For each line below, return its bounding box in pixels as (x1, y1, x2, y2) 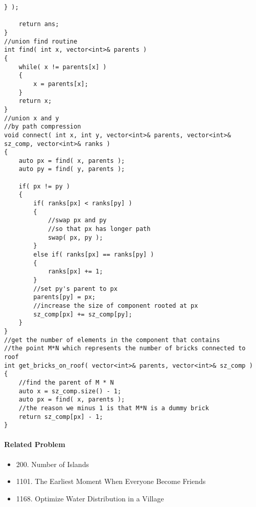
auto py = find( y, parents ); (18, 165, 125, 173)
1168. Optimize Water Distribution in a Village (16, 493, 164, 503)
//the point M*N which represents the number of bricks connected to (4, 345, 246, 352)
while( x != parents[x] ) (18, 63, 107, 71)
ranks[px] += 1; (48, 268, 103, 276)
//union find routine (4, 37, 78, 45)
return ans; (18, 20, 59, 28)
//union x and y (4, 114, 59, 122)
